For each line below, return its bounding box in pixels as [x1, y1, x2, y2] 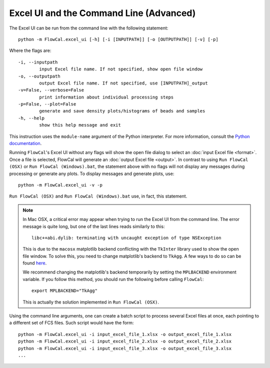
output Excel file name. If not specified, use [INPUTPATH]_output [39, 80, 208, 86]
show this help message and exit [39, 122, 121, 128]
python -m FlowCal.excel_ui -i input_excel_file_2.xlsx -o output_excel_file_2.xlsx [18, 338, 232, 344]
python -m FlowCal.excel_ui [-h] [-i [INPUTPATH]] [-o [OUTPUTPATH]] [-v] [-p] [18, 36, 218, 42]
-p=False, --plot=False [18, 101, 76, 107]
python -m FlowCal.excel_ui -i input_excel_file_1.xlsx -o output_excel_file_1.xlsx [18, 331, 232, 337]
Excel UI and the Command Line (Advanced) [9, 7, 196, 18]
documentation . [9, 140, 42, 146]
